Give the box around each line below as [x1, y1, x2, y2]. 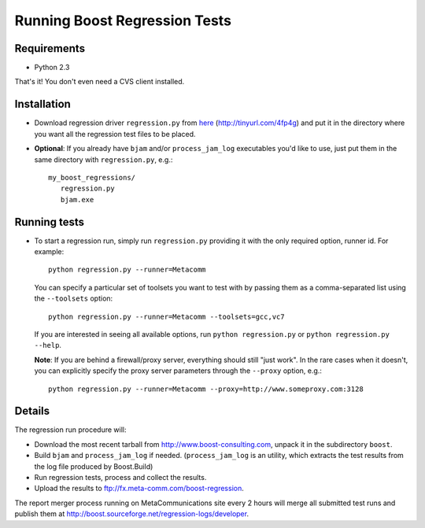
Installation [14, 98, 71, 111]
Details [14, 404, 50, 418]
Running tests [14, 215, 85, 228]
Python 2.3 [34, 63, 70, 72]
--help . [34, 341, 62, 350]
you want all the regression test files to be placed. [34, 129, 196, 138]
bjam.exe [60, 195, 94, 204]
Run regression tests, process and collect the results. [34, 472, 207, 482]
